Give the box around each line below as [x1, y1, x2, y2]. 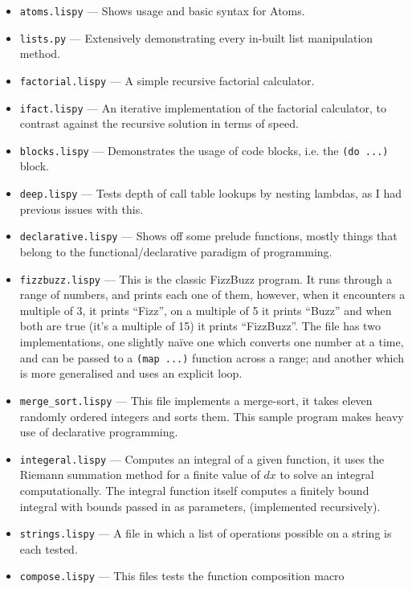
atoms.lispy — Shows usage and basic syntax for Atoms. [19, 2, 305, 18]
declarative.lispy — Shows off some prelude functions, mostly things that [19, 227, 398, 244]
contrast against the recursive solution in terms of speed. [19, 115, 299, 132]
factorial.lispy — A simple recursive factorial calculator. [19, 72, 315, 88]
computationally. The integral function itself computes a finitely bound [19, 481, 369, 498]
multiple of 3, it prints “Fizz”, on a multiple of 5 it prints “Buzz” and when [19, 301, 392, 318]
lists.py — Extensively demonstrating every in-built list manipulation [19, 29, 373, 46]
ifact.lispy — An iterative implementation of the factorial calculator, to [19, 99, 386, 116]
